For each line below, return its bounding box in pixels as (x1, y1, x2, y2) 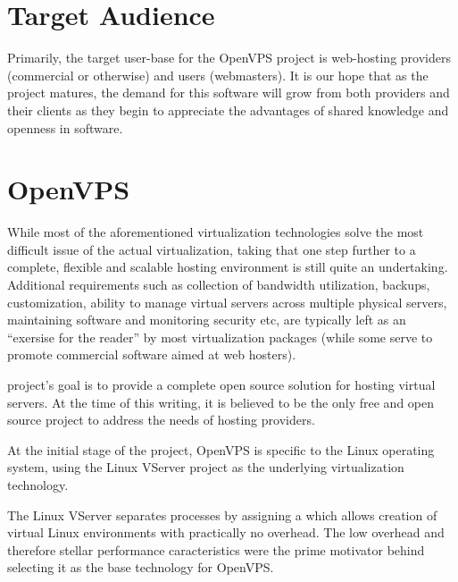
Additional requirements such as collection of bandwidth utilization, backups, (7, 275, 430, 293)
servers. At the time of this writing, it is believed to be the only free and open (7, 392, 435, 411)
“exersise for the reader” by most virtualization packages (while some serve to (7, 327, 433, 346)
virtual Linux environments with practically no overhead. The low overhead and (7, 523, 445, 542)
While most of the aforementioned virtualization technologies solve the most (7, 223, 424, 241)
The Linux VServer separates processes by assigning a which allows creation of (7, 505, 437, 524)
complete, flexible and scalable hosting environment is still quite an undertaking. (7, 257, 448, 276)
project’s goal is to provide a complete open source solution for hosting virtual (7, 375, 436, 393)
